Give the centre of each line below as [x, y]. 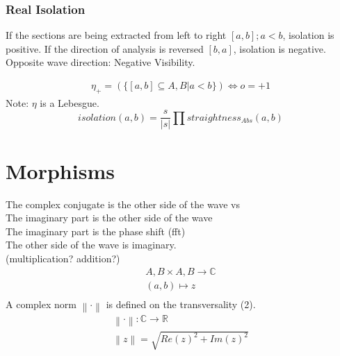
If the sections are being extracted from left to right [116, 35]
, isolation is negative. [280, 48]
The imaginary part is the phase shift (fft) [96, 231]
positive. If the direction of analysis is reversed [105, 48]
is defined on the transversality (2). [181, 304]
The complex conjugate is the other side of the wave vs [123, 204]
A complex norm [41, 304]
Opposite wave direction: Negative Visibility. [100, 62]
